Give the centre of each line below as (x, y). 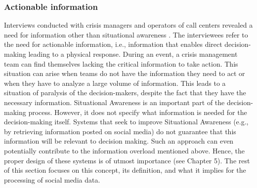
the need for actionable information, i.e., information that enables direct (113, 44)
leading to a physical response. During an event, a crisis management (133, 54)
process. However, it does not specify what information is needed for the (138, 112)
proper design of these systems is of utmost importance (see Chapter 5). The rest (127, 160)
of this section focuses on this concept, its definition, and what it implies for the (125, 170)
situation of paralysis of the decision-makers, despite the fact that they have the (125, 93)
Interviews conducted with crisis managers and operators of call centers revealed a (128, 25)
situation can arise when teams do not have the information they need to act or (125, 73)
